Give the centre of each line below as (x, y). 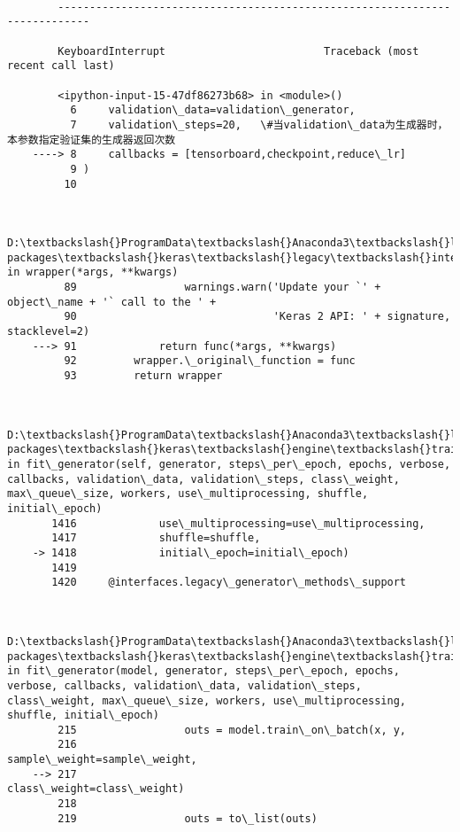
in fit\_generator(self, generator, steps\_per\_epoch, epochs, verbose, (229, 464)
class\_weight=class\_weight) (96, 789)
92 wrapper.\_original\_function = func (210, 361)
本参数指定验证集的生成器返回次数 (92, 140)
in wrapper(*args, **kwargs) (93, 272)
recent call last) (61, 66)
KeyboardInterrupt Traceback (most (238, 51)
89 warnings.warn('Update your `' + (222, 288)
